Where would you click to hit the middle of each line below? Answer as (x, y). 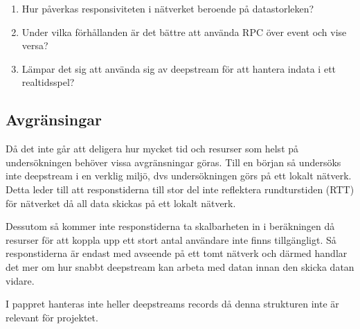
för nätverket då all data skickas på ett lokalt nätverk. (121, 203)
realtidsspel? (48, 82)
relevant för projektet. (52, 317)
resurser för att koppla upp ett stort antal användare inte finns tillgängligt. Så (171, 239)
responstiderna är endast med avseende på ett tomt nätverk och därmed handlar (177, 253)
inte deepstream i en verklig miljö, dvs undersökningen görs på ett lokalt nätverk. (179, 176)
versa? (35, 45)
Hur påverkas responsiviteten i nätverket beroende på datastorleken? (168, 8)
